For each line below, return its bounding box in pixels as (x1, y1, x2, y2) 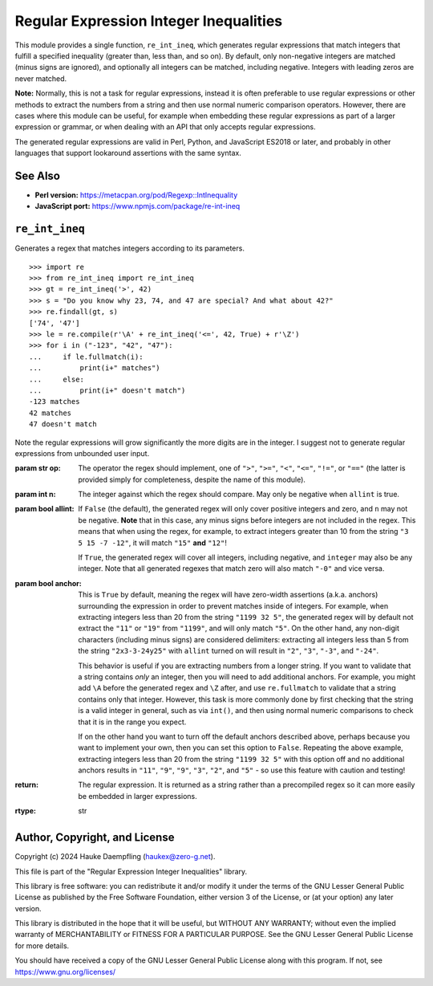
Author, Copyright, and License (14, 831, 175, 845)
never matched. (14, 73, 67, 84)
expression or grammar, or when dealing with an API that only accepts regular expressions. (14, 122, 316, 132)
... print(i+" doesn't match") (29, 385, 186, 395)
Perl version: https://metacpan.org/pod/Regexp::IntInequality (34, 189, 238, 200)
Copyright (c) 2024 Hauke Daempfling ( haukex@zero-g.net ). (14, 852, 216, 862)
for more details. (14, 940, 70, 951)
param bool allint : (14, 504, 75, 514)
